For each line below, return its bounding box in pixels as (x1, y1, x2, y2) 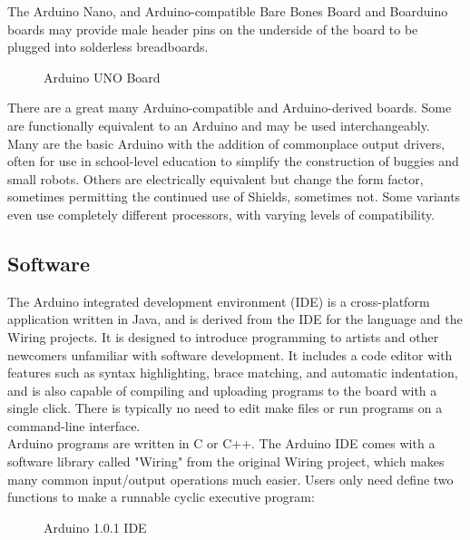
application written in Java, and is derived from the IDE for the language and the (7, 309, 463, 329)
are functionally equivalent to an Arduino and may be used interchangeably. (7, 115, 430, 134)
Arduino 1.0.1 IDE (44, 517, 147, 536)
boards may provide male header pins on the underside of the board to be (7, 19, 418, 38)
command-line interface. (7, 416, 141, 435)
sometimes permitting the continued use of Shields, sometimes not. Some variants (7, 187, 461, 206)
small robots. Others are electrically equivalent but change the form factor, (7, 169, 424, 188)
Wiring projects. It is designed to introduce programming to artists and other (7, 327, 439, 346)
